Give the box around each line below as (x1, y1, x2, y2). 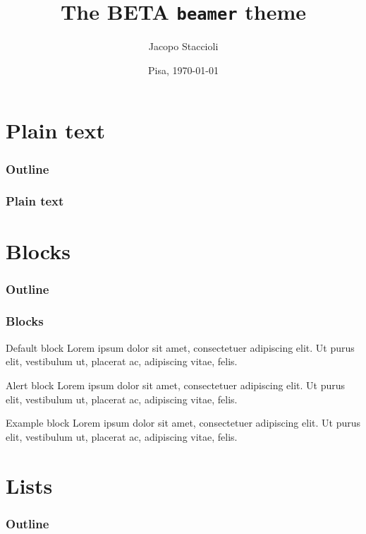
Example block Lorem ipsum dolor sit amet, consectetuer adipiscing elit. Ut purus (6, 415, 360, 430)
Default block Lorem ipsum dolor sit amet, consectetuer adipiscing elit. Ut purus (6, 340, 355, 355)
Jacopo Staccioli (148, 39, 219, 54)
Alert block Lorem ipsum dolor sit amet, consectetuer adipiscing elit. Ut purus (6, 377, 346, 392)
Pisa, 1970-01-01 (148, 62, 219, 77)
